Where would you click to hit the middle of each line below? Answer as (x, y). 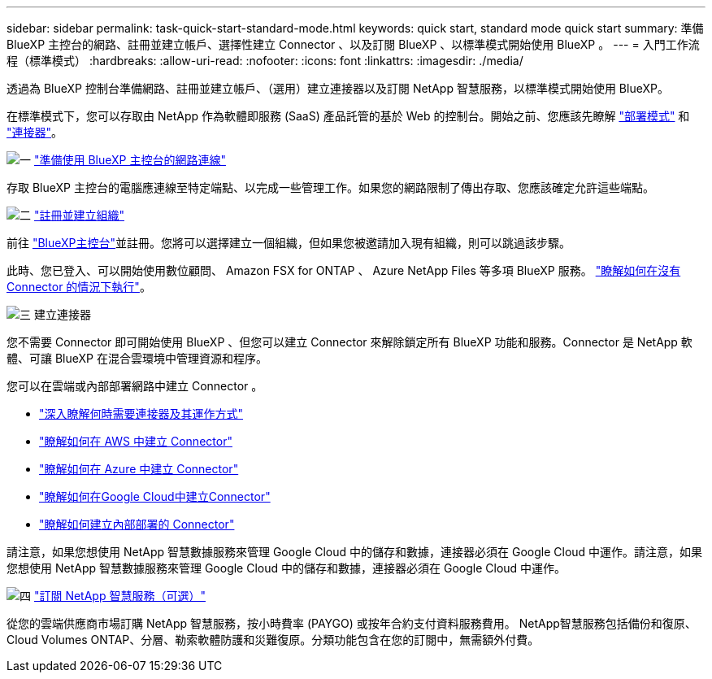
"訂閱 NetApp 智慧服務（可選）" (119, 596)
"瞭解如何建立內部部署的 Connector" (137, 524)
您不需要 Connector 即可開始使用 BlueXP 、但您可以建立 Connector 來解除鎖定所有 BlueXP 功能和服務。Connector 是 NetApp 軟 (349, 342)
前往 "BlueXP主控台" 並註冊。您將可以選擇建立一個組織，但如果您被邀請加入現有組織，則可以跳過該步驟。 (289, 243)
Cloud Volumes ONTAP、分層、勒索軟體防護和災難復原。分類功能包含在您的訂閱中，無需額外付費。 (273, 640)
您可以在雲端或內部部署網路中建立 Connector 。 (135, 386)
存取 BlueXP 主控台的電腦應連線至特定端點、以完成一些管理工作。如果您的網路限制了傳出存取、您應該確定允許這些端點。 (330, 187)
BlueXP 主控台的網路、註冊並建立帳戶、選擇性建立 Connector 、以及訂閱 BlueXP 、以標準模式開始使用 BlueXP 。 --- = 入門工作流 (353, 44)
